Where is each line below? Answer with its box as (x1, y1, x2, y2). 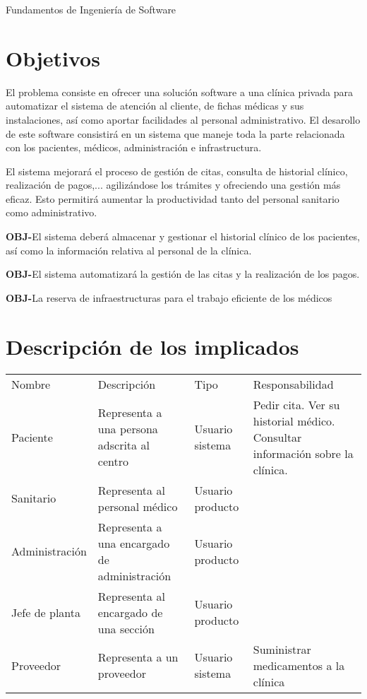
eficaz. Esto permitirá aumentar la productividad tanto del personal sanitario (6, 191, 339, 206)
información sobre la (253, 445, 354, 462)
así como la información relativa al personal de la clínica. (6, 242, 252, 257)
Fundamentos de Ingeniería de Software (6, 2, 176, 16)
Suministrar (253, 640, 311, 657)
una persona (97, 421, 158, 437)
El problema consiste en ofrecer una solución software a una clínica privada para (6, 84, 353, 99)
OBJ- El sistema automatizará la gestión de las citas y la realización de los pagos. (6, 266, 360, 281)
